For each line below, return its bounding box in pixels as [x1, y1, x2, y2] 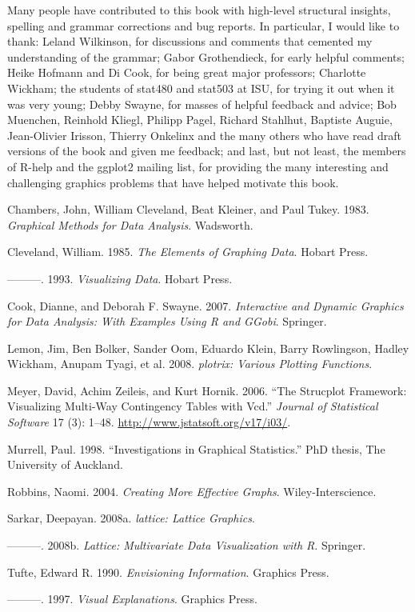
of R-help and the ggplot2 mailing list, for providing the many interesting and [7, 158, 389, 174]
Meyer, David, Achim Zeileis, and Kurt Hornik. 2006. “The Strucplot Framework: [7, 382, 407, 398]
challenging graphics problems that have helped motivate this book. [7, 174, 339, 190]
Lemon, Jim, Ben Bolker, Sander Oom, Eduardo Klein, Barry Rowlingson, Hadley [7, 339, 409, 356]
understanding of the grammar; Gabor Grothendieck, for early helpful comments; [7, 48, 405, 65]
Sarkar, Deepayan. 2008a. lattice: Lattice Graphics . [7, 510, 255, 526]
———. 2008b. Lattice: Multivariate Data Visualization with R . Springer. [7, 537, 366, 554]
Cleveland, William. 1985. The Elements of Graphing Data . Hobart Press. [7, 243, 369, 260]
